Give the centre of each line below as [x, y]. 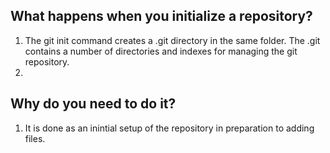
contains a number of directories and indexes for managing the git [161, 51]
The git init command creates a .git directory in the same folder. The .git [172, 40]
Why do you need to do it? [93, 104]
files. [35, 138]
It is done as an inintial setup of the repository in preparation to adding [169, 128]
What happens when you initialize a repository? [161, 16]
